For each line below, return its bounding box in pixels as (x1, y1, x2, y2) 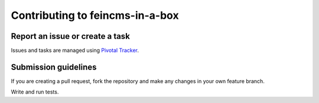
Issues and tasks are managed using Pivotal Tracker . (11, 47, 139, 54)
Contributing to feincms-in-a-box (11, 9, 180, 22)
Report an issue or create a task (11, 31, 130, 41)
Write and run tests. (11, 88, 59, 95)
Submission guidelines (11, 62, 97, 72)
